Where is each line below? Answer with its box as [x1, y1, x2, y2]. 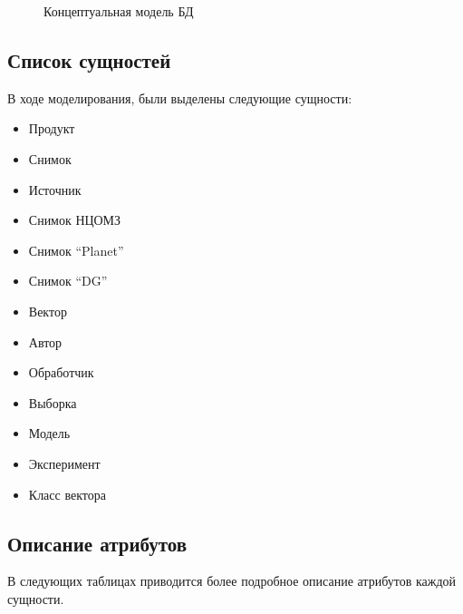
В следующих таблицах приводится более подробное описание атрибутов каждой [7, 571, 457, 590]
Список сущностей [7, 45, 171, 73]
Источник [28, 180, 82, 199]
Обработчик [28, 363, 94, 382]
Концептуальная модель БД [43, 2, 194, 20]
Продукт [28, 119, 75, 138]
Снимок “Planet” [28, 240, 124, 259]
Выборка [28, 393, 77, 412]
